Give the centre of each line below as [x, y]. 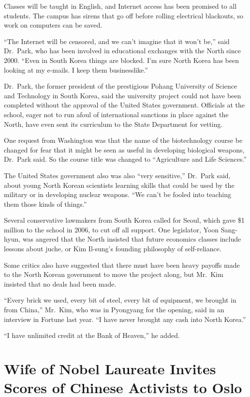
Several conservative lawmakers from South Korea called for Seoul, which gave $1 [124, 220]
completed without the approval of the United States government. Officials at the [124, 105]
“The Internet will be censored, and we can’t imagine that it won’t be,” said [117, 41]
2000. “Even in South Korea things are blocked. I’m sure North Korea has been [121, 60]
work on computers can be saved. [53, 25]
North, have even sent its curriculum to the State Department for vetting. [113, 124]
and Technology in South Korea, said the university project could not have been [123, 95]
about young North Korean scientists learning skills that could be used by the [119, 185]
